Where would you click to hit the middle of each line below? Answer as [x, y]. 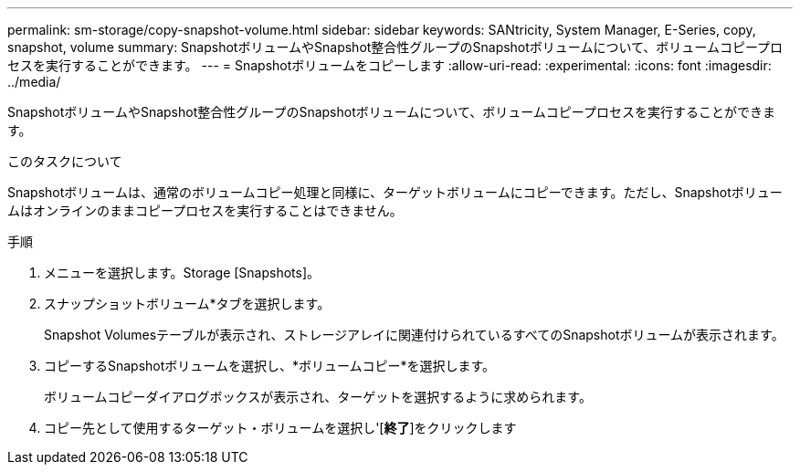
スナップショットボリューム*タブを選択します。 [187, 304]
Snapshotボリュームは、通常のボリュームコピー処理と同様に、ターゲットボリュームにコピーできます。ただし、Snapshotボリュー [395, 192]
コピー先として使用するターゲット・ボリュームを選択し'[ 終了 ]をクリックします [280, 428]
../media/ [34, 82]
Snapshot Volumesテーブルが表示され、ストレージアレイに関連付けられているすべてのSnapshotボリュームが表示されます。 [414, 335]
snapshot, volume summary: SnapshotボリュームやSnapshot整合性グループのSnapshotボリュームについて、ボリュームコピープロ [395, 47]
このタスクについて [65, 161]
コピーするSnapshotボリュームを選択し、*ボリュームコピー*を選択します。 [270, 366]
